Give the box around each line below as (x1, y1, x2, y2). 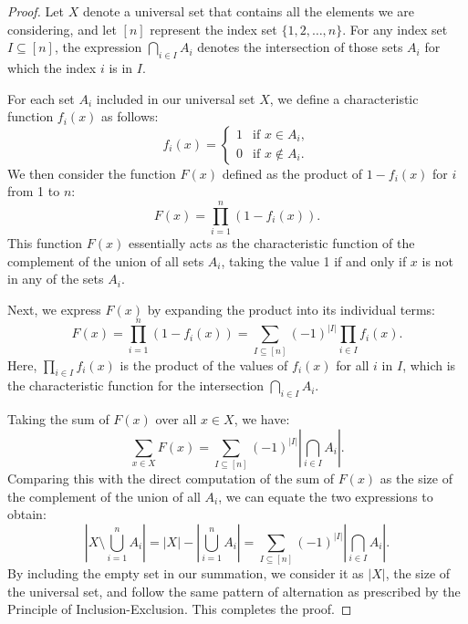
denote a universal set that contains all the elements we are (82, 2, 415, 20)
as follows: (101, 107, 159, 126)
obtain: (7, 504, 47, 524)
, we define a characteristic (269, 88, 419, 108)
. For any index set (342, 19, 448, 38)
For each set (7, 88, 75, 108)
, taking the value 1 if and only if (221, 251, 407, 270)
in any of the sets (7, 269, 104, 288)
